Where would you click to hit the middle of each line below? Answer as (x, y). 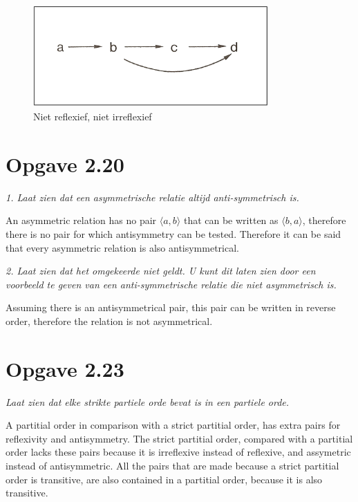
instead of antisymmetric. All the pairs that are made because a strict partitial (172, 466)
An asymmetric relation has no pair (81, 220)
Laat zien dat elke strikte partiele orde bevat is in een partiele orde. (148, 401)
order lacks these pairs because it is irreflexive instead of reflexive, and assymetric (178, 452)
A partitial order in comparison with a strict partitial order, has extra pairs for (173, 425)
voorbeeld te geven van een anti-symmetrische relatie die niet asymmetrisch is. (171, 284)
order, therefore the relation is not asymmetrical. (109, 320)
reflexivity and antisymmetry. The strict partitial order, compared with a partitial (179, 438)
